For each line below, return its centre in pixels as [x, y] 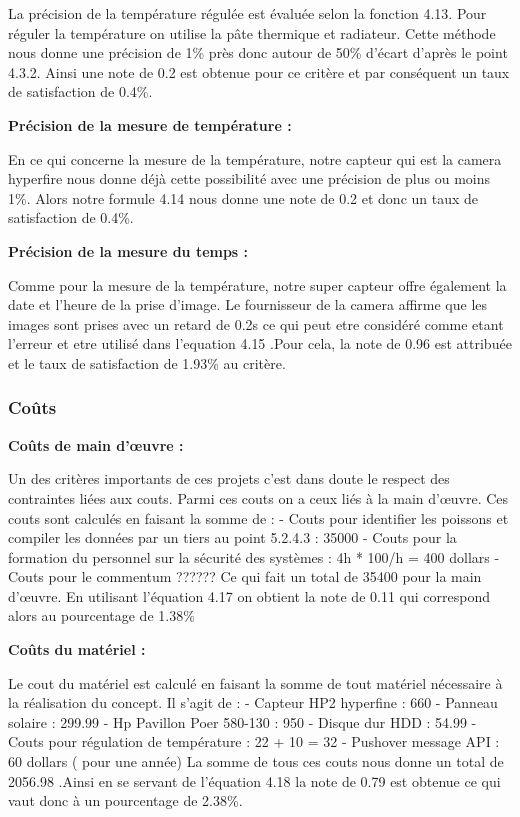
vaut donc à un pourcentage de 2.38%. [125, 800]
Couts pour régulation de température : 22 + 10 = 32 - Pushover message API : [254, 741]
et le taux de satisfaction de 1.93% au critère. [147, 362]
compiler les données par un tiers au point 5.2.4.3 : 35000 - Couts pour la [232, 537]
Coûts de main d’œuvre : [96, 444]
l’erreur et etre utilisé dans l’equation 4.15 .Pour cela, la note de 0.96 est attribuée [260, 343]
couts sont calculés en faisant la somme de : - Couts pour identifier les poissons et [258, 517]
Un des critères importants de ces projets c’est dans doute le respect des [229, 478]
